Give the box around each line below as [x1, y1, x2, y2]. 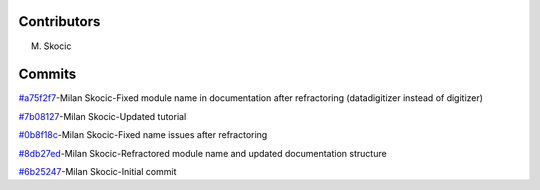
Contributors [18, 13, 101, 30]
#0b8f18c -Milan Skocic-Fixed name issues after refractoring [18, 129, 268, 141]
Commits [18, 66, 77, 83]
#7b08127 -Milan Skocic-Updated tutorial [18, 110, 187, 122]
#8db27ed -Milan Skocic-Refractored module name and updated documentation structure [18, 147, 387, 159]
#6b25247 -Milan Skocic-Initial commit [18, 165, 177, 177]
